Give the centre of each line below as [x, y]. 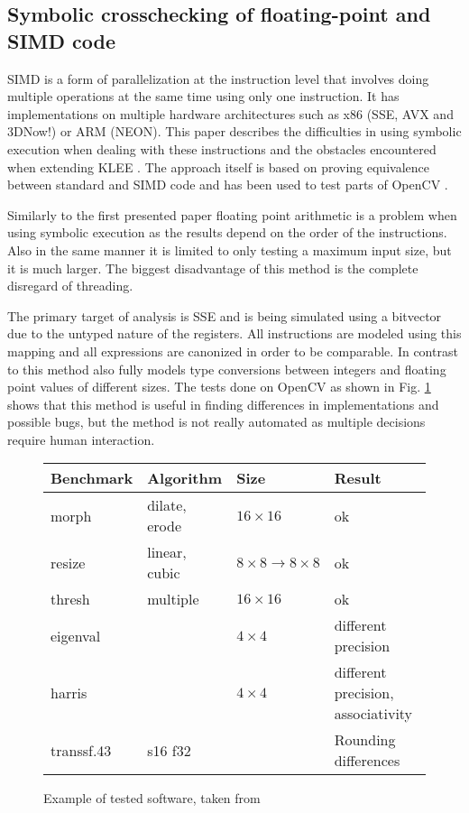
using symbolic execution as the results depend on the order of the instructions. [227, 232]
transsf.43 [81, 750]
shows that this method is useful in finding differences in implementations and [223, 404]
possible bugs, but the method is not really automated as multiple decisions [216, 422]
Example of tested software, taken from [152, 798]
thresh [70, 599]
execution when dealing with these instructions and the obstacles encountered [222, 148]
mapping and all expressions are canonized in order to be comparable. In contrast [233, 351]
